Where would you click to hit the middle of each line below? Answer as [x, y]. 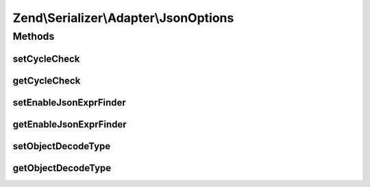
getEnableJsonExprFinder [70, 124]
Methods [34, 36]
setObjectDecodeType [62, 146]
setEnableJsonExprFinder [69, 102]
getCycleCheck [47, 80]
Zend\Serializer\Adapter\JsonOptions [123, 18]
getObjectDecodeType [62, 168]
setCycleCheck [46, 59]
